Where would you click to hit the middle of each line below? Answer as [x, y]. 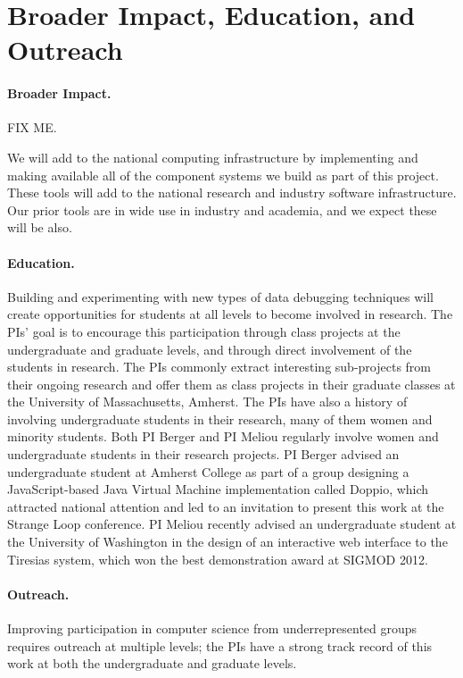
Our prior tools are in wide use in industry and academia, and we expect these [222, 209]
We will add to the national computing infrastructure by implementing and [213, 157]
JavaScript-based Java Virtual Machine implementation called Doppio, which [218, 489]
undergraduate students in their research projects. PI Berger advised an [203, 454]
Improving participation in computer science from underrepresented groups [212, 628]
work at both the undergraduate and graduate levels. [152, 663]
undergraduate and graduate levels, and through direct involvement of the [210, 349]
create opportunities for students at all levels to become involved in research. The [230, 314]
